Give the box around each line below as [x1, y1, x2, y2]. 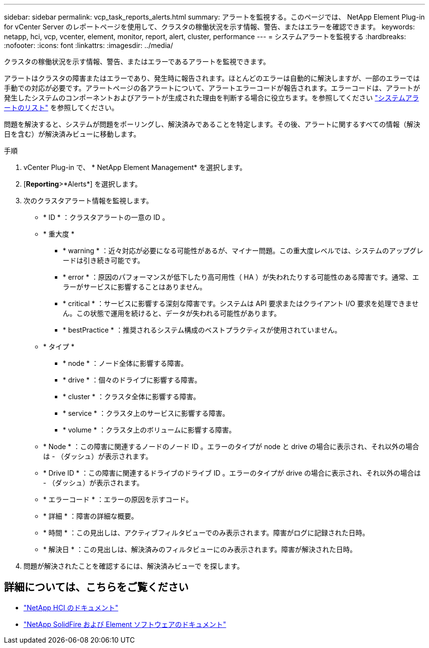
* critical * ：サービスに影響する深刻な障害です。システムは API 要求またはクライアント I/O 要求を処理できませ [63, 299, 419, 308]
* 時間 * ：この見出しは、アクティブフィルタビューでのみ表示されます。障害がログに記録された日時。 [43, 528, 369, 537]
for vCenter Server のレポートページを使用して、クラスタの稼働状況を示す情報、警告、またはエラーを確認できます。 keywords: [4, 23, 415, 31]
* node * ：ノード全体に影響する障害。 [63, 359, 188, 367]
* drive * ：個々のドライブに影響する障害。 [63, 376, 201, 384]
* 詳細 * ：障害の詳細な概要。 [43, 512, 138, 520]
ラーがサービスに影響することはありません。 [63, 283, 207, 291]
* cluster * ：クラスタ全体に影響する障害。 [63, 392, 200, 401]
